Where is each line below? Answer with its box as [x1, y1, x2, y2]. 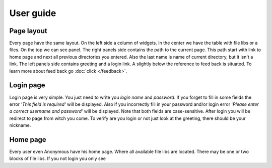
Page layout [9, 27, 47, 35]
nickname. [9, 122, 31, 128]
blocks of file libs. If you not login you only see [9, 155, 106, 161]
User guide [9, 8, 56, 19]
